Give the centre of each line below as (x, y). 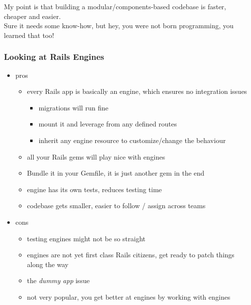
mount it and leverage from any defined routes (108, 124)
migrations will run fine (73, 107)
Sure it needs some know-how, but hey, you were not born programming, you (119, 26)
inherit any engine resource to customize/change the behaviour (132, 140)
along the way (48, 264)
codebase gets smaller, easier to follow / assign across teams (116, 206)
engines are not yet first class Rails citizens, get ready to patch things (131, 255)
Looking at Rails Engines (54, 57)
